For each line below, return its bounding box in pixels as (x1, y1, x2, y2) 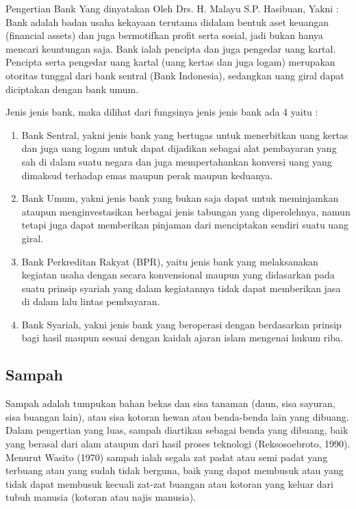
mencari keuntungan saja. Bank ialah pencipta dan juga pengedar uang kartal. (5, 41, 336, 55)
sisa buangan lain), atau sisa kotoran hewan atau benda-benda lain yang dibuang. (5, 409, 349, 423)
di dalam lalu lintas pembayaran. (21, 294, 160, 309)
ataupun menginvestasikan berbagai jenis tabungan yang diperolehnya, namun (21, 204, 351, 218)
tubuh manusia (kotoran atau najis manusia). (5, 490, 196, 504)
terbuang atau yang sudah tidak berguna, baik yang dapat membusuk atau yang (5, 463, 344, 478)
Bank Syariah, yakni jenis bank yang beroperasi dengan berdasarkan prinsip (21, 317, 342, 331)
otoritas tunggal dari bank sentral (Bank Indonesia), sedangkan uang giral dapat (5, 68, 344, 82)
